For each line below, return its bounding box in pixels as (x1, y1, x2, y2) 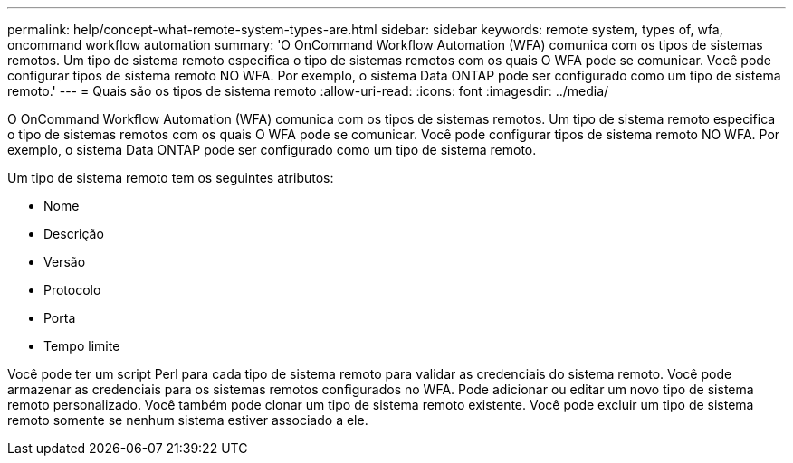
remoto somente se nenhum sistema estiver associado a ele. (7, 412, 368, 428)
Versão (43, 254, 86, 269)
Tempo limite (43, 338, 120, 354)
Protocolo (43, 282, 101, 298)
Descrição (43, 226, 104, 241)
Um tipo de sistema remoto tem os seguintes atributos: (7, 170, 334, 185)
